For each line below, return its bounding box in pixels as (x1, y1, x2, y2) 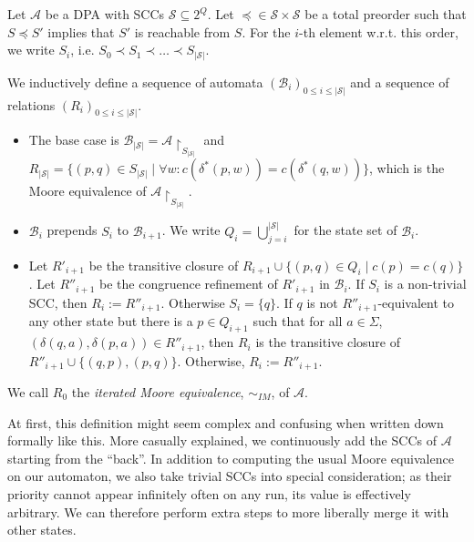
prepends (46, 220, 98, 240)
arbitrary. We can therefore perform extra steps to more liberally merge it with (7, 502, 449, 521)
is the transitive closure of (255, 332, 400, 352)
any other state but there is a (28, 312, 193, 331)
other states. (7, 520, 77, 539)
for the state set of (294, 220, 397, 240)
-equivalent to (377, 292, 454, 312)
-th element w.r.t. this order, (299, 22, 459, 41)
